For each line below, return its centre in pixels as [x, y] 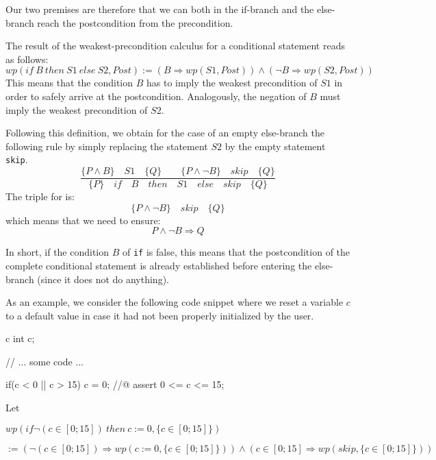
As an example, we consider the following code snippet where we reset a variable [175, 302]
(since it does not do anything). [103, 279]
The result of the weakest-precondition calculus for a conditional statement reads [175, 46]
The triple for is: [40, 196]
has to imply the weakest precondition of [232, 83]
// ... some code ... [45, 361]
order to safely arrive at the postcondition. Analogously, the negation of [156, 96]
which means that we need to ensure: [83, 220]
